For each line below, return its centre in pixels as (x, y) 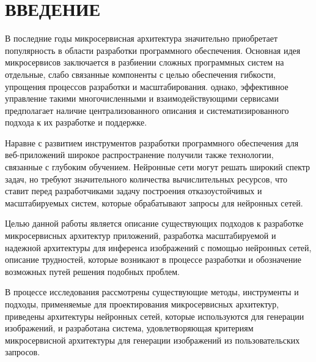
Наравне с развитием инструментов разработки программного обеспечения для (152, 142)
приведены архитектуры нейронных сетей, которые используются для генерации (155, 316)
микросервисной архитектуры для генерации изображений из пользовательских (152, 340)
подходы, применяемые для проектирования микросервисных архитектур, (142, 304)
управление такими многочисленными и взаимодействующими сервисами (142, 98)
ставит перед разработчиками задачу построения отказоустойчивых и (134, 191)
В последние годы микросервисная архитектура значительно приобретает (141, 38)
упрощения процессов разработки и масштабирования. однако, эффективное (147, 86)
